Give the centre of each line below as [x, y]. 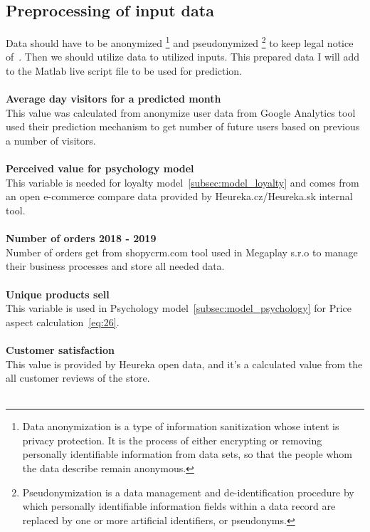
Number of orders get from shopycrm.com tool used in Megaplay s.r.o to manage [182, 252]
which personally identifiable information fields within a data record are [179, 506]
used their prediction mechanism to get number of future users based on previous [183, 126]
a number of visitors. [51, 141]
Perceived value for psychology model [100, 168]
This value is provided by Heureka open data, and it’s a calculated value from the [184, 364]
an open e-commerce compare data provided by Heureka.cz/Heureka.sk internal [179, 196]
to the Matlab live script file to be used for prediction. [124, 71]
